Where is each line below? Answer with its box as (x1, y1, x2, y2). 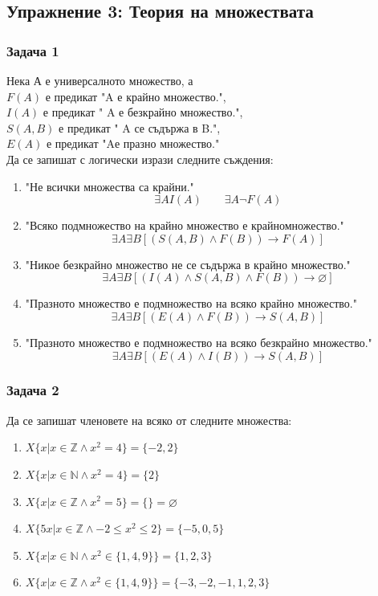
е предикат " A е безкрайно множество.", (43, 104, 243, 120)
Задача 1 (6, 40, 59, 60)
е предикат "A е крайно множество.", (45, 88, 226, 104)
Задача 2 (6, 380, 59, 400)
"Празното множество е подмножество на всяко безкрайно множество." (25, 333, 372, 350)
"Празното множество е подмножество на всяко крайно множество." (25, 295, 357, 312)
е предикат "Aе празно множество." (46, 135, 220, 152)
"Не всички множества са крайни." (25, 178, 194, 194)
